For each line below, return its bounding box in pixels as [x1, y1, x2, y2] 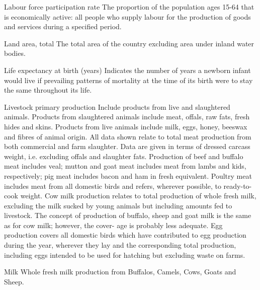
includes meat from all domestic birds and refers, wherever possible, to [4, 180, 221, 191]
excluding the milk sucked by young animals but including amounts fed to [4, 200, 232, 210]
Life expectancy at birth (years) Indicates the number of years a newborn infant [4, 64, 251, 75]
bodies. [4, 48, 26, 58]
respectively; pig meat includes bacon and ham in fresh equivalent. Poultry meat [4, 170, 252, 181]
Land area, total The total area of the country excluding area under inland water [4, 38, 254, 48]
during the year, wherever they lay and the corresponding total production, [4, 240, 236, 250]
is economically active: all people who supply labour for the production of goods [4, 11, 251, 22]
